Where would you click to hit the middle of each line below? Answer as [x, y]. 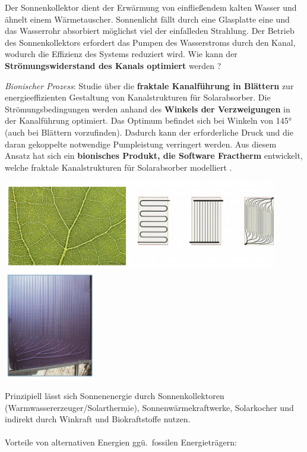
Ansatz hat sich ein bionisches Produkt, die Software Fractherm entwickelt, [154, 156]
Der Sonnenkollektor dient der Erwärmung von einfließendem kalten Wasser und [151, 7]
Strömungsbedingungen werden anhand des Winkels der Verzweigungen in [148, 109]
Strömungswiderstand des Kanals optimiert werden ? [113, 65]
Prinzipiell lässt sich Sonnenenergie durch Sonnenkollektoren [115, 396]
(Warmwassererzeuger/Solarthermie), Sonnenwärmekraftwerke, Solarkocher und [149, 407]
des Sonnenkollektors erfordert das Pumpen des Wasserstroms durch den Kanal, [150, 42]
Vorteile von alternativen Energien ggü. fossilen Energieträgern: [121, 442]
